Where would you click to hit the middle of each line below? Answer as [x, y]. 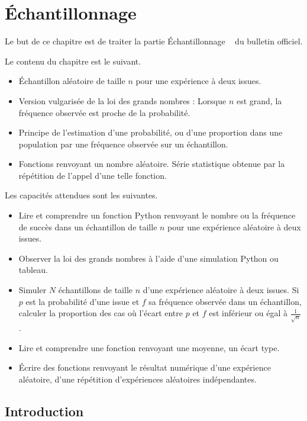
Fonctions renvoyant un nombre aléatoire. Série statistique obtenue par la [152, 164]
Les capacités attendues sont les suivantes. [81, 195]
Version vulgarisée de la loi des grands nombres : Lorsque [122, 100]
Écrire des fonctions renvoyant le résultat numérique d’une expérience [145, 367]
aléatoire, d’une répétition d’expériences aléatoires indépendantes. [138, 379]
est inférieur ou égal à [248, 313]
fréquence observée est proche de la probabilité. [104, 112]
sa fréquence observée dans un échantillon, [225, 301]
